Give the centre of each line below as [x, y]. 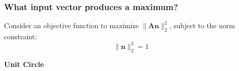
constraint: [21, 37]
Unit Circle [24, 64]
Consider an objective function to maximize [71, 25]
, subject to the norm [202, 25]
